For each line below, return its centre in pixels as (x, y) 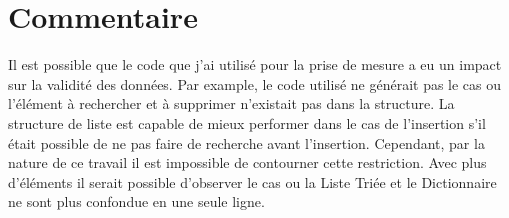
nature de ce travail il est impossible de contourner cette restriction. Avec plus (247, 162)
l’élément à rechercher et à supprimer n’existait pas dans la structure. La (231, 103)
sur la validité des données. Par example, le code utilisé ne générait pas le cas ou (255, 83)
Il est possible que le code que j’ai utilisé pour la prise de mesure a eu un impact (255, 64)
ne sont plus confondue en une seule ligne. (136, 201)
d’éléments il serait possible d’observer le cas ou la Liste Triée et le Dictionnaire (252, 181)
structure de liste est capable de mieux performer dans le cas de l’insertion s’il (247, 122)
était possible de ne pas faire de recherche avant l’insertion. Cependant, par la (246, 142)
